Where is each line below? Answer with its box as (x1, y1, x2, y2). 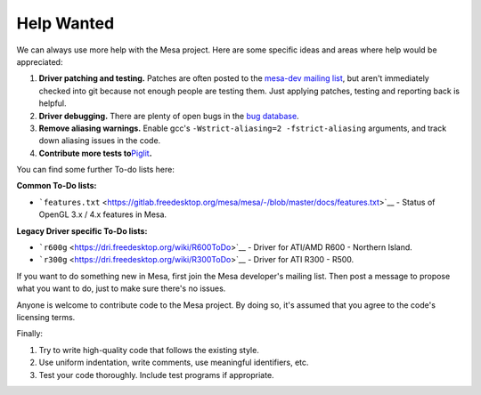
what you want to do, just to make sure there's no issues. (16, 283, 226, 294)
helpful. (38, 98, 67, 109)
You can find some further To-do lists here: (16, 165, 175, 175)
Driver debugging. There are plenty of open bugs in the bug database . (38, 110, 299, 121)
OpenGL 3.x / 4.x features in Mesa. (38, 209, 167, 220)
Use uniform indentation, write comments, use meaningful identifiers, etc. (38, 357, 309, 368)
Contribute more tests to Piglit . (38, 148, 152, 158)
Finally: (16, 328, 44, 339)
